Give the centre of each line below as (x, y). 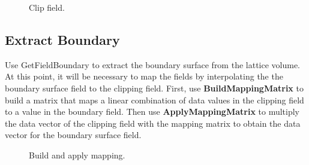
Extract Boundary (62, 39)
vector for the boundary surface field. (73, 135)
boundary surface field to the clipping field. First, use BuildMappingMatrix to (154, 88)
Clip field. (47, 7)
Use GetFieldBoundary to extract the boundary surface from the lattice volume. (153, 64)
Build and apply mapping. (77, 155)
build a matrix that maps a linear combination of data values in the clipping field (154, 100)
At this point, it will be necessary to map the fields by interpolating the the (144, 76)
